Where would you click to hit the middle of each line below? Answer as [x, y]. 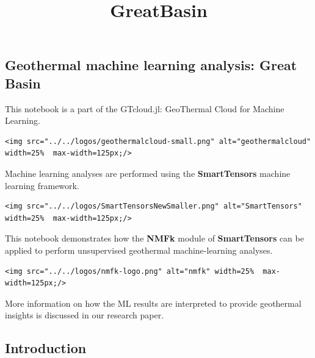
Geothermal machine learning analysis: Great [151, 65]
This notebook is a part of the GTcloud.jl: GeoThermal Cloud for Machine [145, 108]
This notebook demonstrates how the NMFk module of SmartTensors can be [154, 238]
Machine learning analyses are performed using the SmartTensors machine [148, 173]
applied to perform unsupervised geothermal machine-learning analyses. [139, 250]
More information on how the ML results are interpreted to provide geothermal [153, 303]
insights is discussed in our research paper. [85, 315]
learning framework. [42, 185]
